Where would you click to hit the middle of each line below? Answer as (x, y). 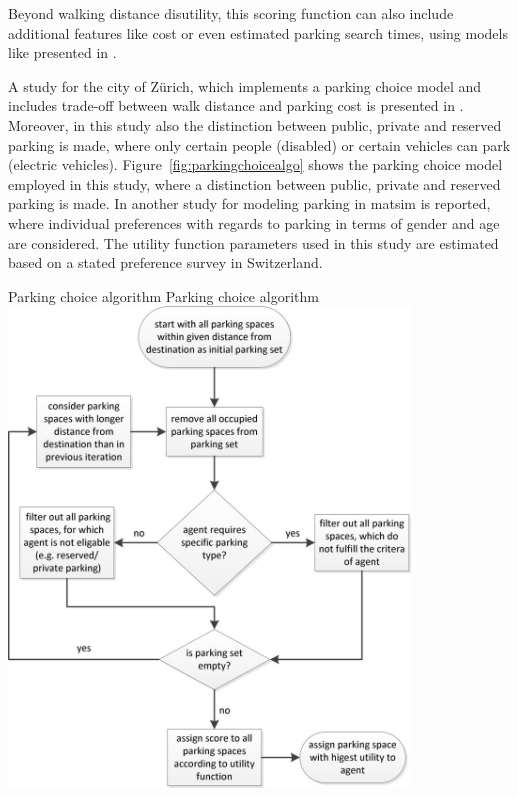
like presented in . (62, 52)
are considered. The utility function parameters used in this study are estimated (253, 242)
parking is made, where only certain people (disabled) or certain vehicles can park (259, 144)
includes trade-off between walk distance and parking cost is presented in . (236, 105)
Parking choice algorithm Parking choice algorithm (163, 295)
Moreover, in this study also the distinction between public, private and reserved (255, 124)
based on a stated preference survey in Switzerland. (165, 262)
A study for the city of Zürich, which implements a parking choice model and (245, 85)
